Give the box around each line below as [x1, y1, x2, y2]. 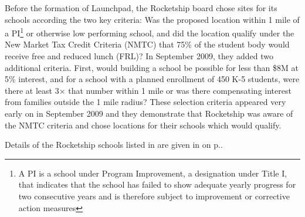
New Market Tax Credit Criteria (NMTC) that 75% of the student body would [5, 38, 290, 50]
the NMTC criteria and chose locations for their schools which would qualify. [5, 118, 282, 131]
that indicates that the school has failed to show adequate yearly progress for [18, 178, 296, 191]
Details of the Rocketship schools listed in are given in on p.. [5, 138, 223, 151]
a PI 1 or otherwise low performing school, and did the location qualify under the [5, 25, 294, 39]
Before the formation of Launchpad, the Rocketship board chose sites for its [5, 2, 277, 13]
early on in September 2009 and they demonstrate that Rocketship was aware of [5, 107, 293, 119]
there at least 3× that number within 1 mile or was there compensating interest [5, 84, 292, 96]
